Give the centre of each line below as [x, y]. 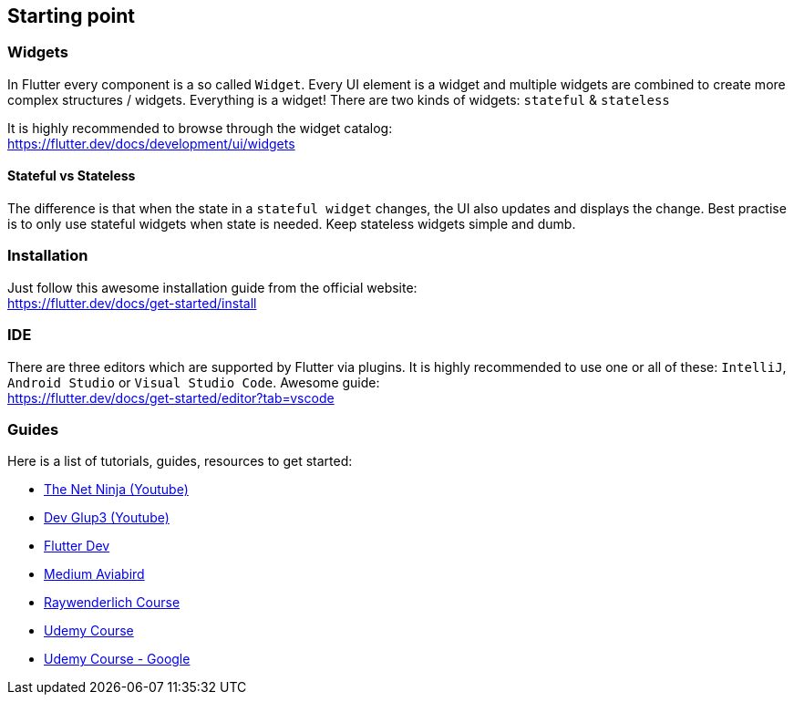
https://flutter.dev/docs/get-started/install [132, 303]
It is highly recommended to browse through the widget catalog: [200, 128]
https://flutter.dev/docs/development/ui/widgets [151, 143]
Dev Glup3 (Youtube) [107, 518]
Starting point [71, 16]
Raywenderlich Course [112, 603]
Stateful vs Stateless [72, 176]
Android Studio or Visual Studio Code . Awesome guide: [194, 382]
